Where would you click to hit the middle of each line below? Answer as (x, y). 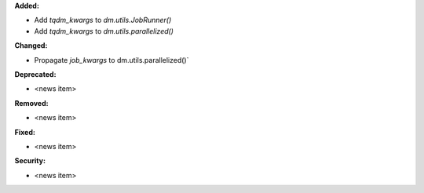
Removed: (31, 103)
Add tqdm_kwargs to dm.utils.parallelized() (104, 31)
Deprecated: (35, 74)
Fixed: (25, 132)
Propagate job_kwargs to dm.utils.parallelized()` (111, 60)
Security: (30, 161)
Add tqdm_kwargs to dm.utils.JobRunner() (103, 20)
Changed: (31, 46)
